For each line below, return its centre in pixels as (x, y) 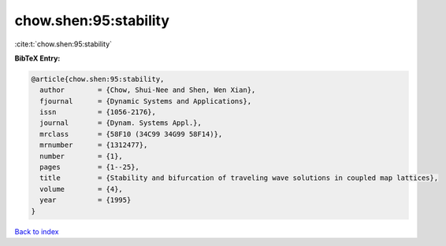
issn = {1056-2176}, (98, 112)
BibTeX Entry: (37, 58)
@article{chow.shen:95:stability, (98, 79)
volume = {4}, (82, 189)
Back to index (37, 231)
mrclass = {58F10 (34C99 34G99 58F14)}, (131, 134)
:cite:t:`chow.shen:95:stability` (63, 44)
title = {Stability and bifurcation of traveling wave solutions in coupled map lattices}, (239, 178)
